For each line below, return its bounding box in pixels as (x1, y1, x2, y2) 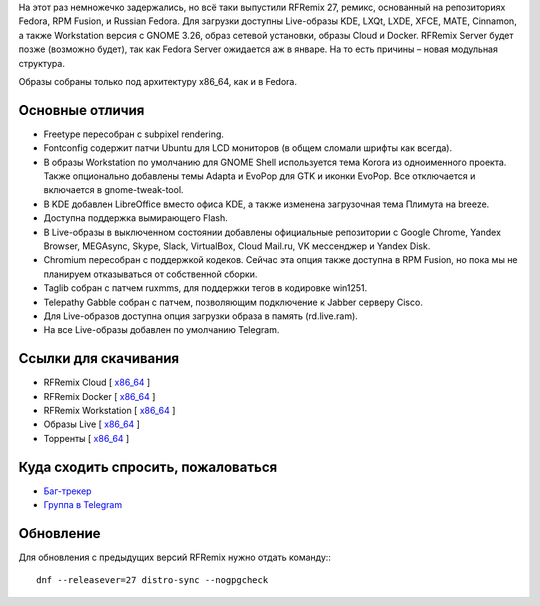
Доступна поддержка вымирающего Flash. (43, 212, 229, 224)
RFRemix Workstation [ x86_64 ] (43, 405, 176, 417)
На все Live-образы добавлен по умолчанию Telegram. (43, 324, 280, 336)
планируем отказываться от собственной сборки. (43, 268, 258, 280)
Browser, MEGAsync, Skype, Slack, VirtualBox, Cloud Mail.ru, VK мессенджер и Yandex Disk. (43, 240, 431, 252)
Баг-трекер (43, 485, 92, 497)
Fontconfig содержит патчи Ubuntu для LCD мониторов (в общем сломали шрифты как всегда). (43, 142, 453, 154)
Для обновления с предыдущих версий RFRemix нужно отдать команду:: (18, 551, 332, 563)
